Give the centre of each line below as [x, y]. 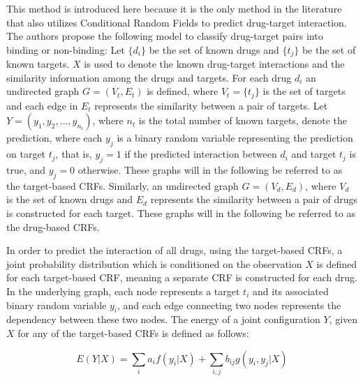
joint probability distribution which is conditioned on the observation [154, 263]
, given [343, 319]
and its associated [290, 291]
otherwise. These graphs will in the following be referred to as [210, 170]
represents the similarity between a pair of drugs [254, 199]
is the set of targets [304, 91]
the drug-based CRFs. [53, 226]
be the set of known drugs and [214, 49]
